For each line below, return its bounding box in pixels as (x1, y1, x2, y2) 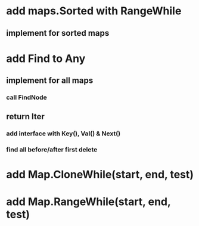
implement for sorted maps (6, 28, 110, 38)
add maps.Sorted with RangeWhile (6, 4, 182, 18)
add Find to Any (6, 52, 86, 65)
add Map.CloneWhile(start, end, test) (6, 168, 194, 181)
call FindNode (6, 94, 48, 102)
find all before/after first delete (6, 145, 98, 154)
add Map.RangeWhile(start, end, (6, 195, 171, 208)
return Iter (6, 112, 45, 122)
